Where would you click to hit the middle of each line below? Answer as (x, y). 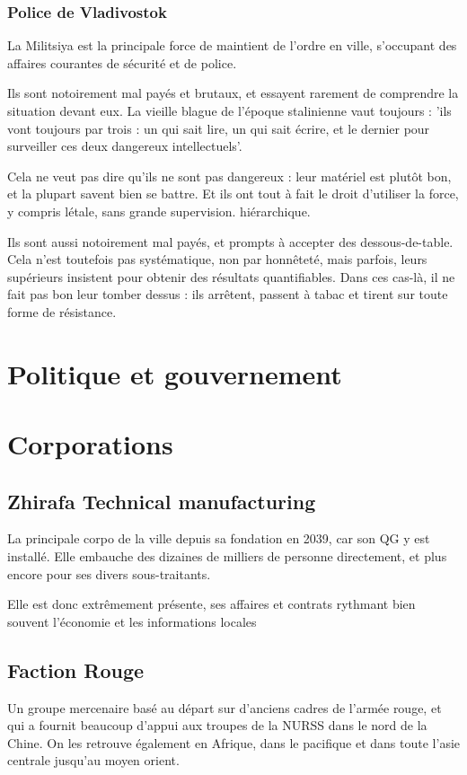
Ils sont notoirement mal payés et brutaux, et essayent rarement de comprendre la (233, 93)
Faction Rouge (76, 669)
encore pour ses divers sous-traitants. (109, 573)
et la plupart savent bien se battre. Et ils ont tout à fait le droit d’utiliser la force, (233, 194)
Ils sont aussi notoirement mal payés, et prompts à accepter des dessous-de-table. (230, 241)
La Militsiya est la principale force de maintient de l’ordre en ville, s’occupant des (232, 45)
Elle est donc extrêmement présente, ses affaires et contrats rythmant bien (211, 604)
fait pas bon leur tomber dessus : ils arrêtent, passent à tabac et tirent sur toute (228, 294)
